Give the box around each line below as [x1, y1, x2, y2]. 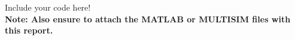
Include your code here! [5, 1, 91, 13]
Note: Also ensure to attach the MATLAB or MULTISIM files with [5, 12, 291, 25]
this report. [5, 24, 53, 36]
